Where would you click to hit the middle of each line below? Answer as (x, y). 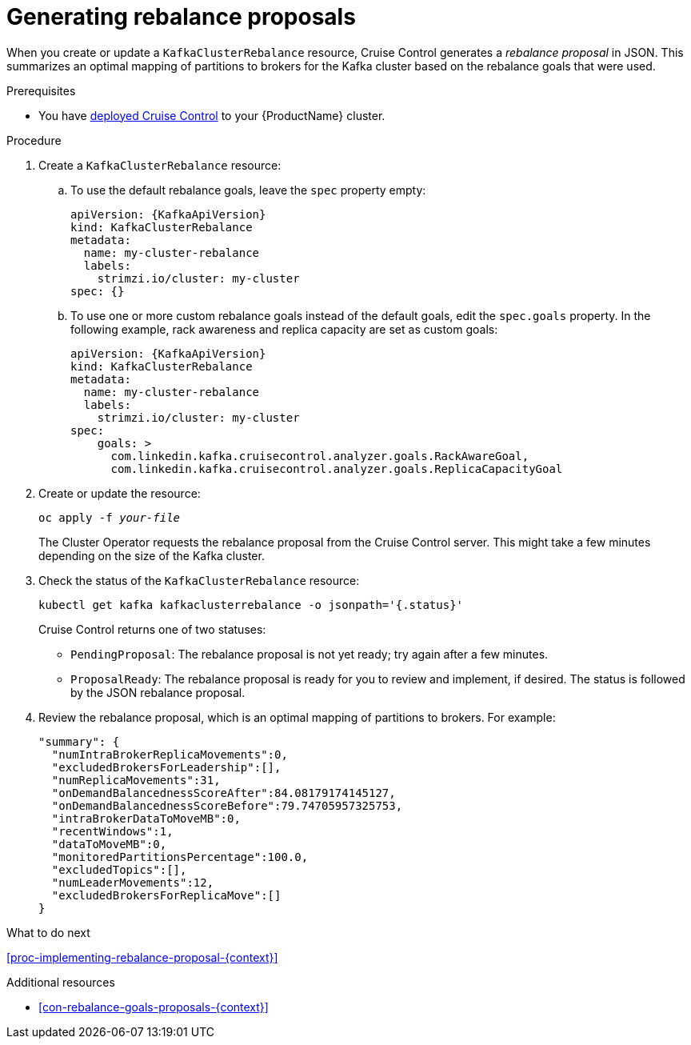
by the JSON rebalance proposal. (158, 692)
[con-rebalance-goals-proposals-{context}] (154, 1007)
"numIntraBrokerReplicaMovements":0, (170, 754)
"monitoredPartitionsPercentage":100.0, (180, 857)
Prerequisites (41, 90)
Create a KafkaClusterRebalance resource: (160, 165)
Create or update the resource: (120, 493)
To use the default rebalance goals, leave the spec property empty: (248, 190)
